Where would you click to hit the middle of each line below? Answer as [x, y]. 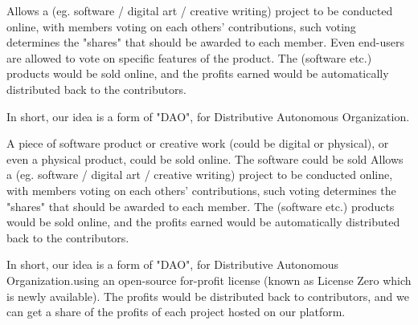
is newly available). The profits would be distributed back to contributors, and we [208, 296]
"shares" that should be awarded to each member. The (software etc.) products [201, 206]
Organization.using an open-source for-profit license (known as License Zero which [209, 280]
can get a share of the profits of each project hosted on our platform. [176, 312]
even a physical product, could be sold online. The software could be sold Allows [205, 158]
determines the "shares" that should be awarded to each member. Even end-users [206, 42]
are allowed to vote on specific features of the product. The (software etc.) [189, 57]
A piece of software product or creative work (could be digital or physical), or [198, 143]
